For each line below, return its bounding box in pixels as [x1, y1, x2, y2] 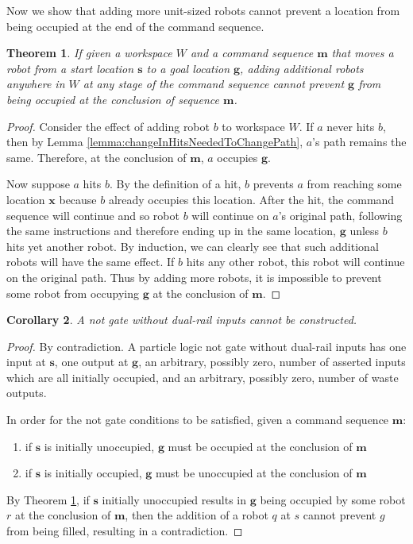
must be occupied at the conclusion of [168, 438, 353, 454]
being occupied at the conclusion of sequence [6, 91, 220, 107]
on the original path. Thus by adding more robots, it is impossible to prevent [6, 268, 382, 285]
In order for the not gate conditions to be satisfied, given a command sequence [6, 411, 389, 428]
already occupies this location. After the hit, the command [108, 191, 395, 207]
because [59, 191, 97, 207]
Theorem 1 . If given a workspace [6, 44, 172, 61]
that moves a [331, 44, 394, 61]
